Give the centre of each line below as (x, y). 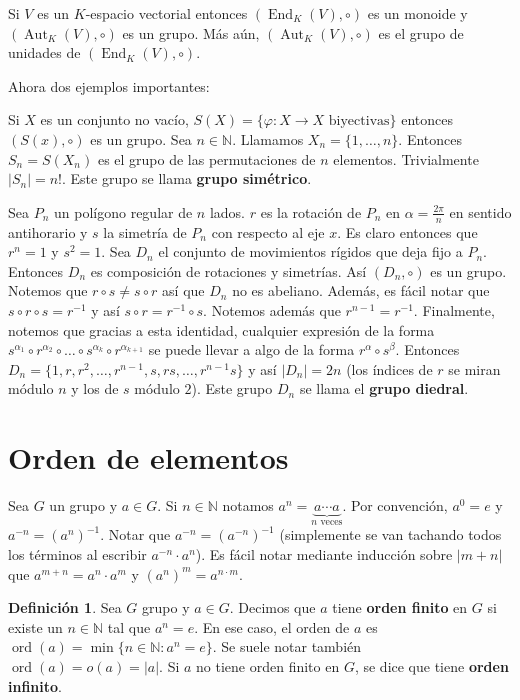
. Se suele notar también (287, 646)
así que (183, 290)
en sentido (480, 211)
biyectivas (359, 121)
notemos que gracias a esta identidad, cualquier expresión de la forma (221, 329)
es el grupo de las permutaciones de (206, 158)
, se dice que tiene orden (431, 666)
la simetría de (145, 231)
